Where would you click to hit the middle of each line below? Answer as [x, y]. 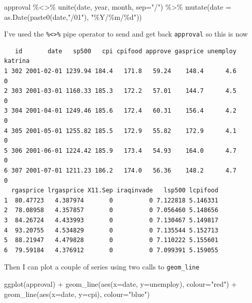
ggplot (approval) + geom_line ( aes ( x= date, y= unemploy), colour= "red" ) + [121, 283]
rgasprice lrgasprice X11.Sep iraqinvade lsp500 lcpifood [115, 191]
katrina [17, 61]
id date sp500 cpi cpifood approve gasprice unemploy [126, 51]
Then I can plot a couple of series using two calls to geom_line [102, 267]
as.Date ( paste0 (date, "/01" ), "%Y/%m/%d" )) [73, 16]
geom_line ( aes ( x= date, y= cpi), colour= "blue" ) [77, 294]
